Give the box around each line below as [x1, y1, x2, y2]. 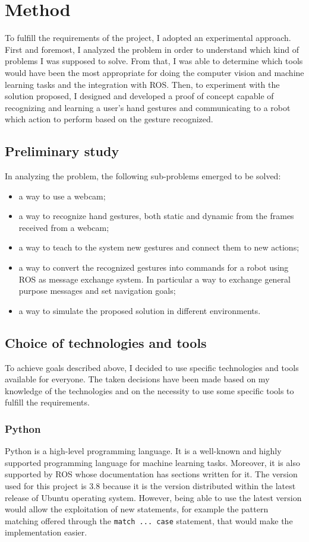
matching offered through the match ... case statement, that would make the [5, 514, 293, 527]
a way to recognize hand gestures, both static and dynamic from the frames [18, 210, 294, 222]
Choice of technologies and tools [5, 333, 207, 351]
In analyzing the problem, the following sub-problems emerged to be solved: [5, 170, 281, 182]
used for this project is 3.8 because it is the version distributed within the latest [5, 480, 296, 492]
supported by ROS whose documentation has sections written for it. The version [5, 468, 298, 480]
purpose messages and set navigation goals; [18, 284, 176, 297]
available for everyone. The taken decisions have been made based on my [5, 373, 270, 385]
